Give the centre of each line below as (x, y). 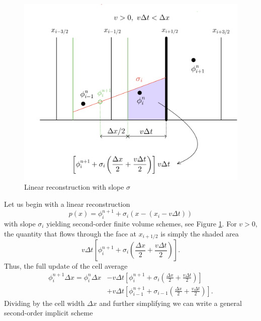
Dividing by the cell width (45, 303)
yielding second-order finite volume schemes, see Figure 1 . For (142, 223)
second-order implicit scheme (49, 313)
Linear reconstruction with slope (74, 187)
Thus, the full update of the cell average (66, 266)
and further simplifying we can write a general (170, 303)
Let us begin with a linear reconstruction (67, 204)
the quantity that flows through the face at (70, 233)
